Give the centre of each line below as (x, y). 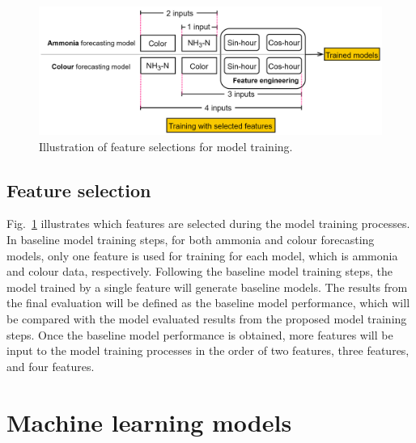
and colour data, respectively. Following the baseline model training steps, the (200, 271)
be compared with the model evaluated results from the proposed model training (207, 318)
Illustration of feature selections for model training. (166, 146)
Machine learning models (149, 422)
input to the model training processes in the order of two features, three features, (208, 350)
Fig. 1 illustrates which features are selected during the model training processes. (208, 224)
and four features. (51, 366)
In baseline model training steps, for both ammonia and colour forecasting (191, 239)
